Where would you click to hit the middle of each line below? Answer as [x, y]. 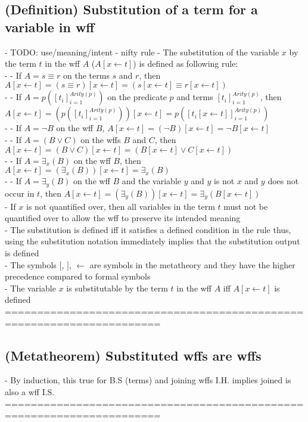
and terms [195, 97]
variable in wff [50, 27]
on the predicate [137, 97]
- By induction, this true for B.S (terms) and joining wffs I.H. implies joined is [148, 380]
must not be [246, 206]
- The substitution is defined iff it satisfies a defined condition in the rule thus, [148, 229]
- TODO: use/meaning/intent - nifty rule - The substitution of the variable [142, 52]
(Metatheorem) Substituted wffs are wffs [133, 355]
